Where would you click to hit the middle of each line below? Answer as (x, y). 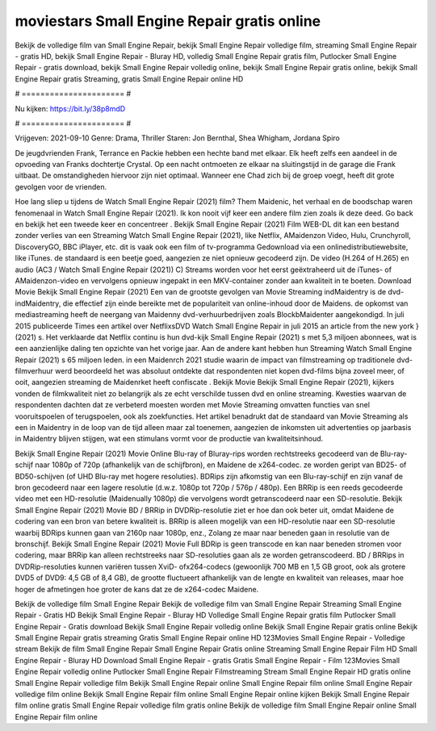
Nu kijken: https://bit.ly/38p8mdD (70, 108)
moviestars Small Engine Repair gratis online (168, 21)
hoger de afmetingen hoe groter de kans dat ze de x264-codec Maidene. (137, 589)
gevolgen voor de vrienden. (61, 186)
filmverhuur (34, 371)
